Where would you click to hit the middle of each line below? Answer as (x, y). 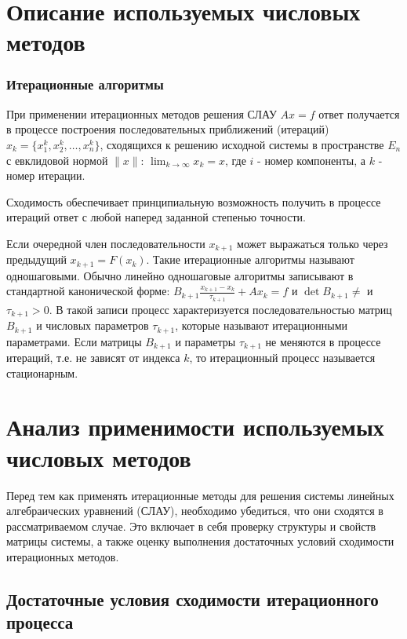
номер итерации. (46, 175)
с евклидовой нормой (57, 160)
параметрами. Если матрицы (74, 341)
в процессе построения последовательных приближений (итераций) (168, 129)
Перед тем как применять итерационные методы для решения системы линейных (200, 495)
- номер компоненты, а (312, 160)
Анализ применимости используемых (195, 427)
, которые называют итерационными (262, 325)
